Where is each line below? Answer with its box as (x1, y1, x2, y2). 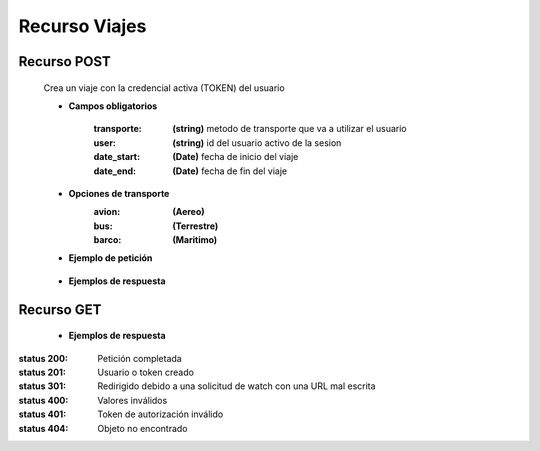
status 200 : (18, 352, 69, 364)
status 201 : (18, 366, 67, 379)
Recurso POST (18, 53, 112, 70)
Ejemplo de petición (68, 252, 153, 264)
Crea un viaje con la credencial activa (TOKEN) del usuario (43, 81, 285, 94)
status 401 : (18, 408, 67, 420)
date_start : (93, 151, 140, 163)
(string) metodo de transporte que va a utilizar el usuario (172, 123, 407, 135)
